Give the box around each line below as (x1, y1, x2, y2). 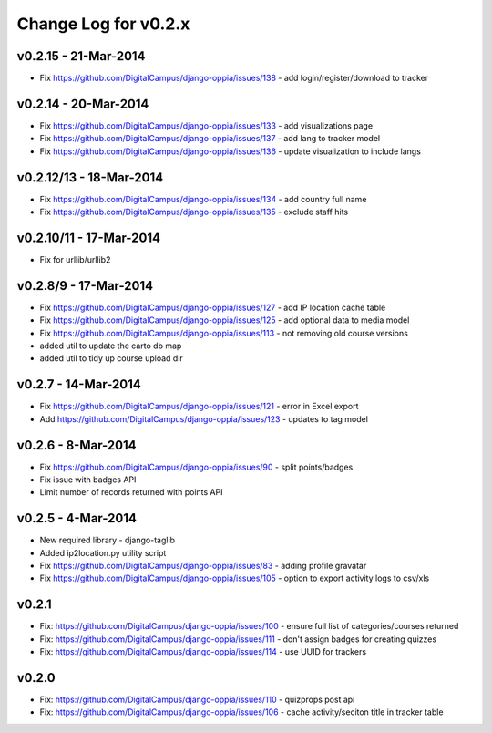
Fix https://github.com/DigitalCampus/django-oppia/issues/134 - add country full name (39, 193, 367, 204)
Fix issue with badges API (39, 474, 137, 485)
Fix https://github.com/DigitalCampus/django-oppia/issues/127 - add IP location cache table (39, 302, 386, 313)
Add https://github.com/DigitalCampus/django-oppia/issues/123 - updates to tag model (39, 413, 369, 424)
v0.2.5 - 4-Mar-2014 (16, 511, 137, 526)
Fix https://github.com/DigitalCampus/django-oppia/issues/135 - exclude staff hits (39, 206, 349, 218)
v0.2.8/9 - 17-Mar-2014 (16, 278, 154, 294)
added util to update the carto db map (39, 340, 182, 351)
